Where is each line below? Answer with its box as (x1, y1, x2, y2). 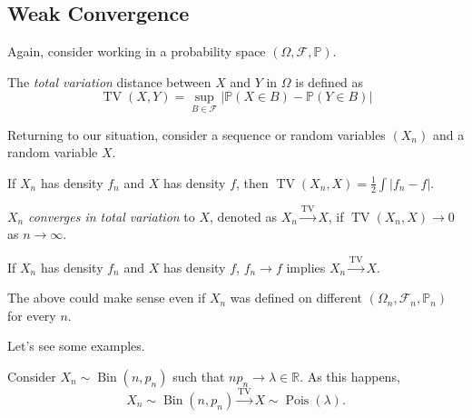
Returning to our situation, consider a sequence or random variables (7, 124, 386, 144)
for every (7, 305, 56, 324)
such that (172, 366, 225, 385)
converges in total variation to (27, 206, 195, 225)
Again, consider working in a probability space (7, 42, 266, 61)
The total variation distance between (7, 72, 211, 91)
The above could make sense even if (7, 288, 206, 307)
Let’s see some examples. (7, 336, 145, 355)
